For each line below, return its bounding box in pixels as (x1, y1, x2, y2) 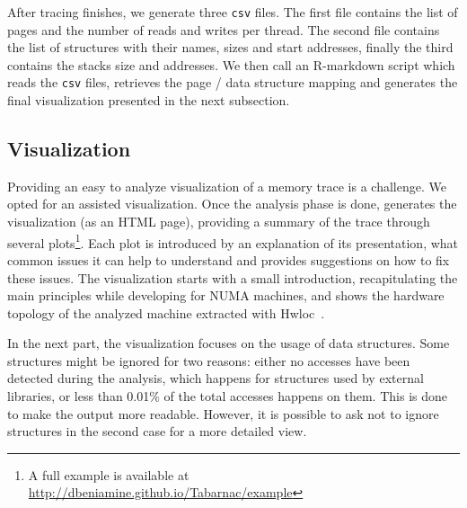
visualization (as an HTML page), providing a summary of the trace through (7, 212, 430, 231)
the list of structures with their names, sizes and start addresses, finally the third (7, 38, 454, 57)
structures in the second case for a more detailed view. (7, 422, 307, 441)
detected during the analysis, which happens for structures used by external (7, 369, 424, 388)
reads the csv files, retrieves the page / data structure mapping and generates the (7, 73, 458, 92)
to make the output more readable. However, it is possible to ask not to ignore (7, 404, 439, 423)
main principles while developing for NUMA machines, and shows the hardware (7, 286, 445, 305)
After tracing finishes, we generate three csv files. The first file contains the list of (7, 3, 458, 21)
